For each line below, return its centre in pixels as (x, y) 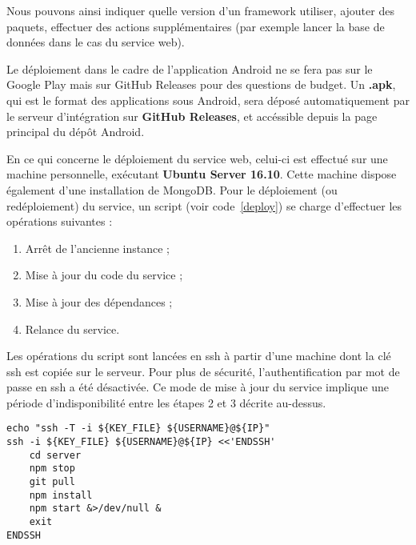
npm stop (52, 469)
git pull (52, 482)
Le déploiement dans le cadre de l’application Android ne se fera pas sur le (190, 68)
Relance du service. (72, 329)
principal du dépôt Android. (76, 132)
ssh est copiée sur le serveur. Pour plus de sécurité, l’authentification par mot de (203, 371)
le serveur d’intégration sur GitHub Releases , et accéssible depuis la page (192, 116)
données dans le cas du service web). (96, 42)
